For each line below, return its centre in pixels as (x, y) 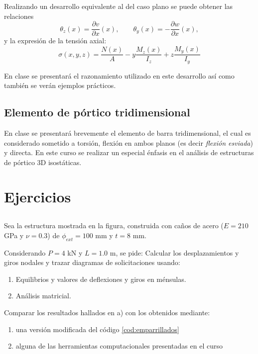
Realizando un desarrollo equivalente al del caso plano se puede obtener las (119, 6)
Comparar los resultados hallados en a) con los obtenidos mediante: (107, 312)
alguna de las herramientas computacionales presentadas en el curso (119, 346)
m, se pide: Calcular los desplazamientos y (174, 252)
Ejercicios (38, 196)
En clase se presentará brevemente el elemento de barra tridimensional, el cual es (128, 133)
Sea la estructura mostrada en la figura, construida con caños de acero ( (114, 225)
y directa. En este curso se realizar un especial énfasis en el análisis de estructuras (129, 152)
